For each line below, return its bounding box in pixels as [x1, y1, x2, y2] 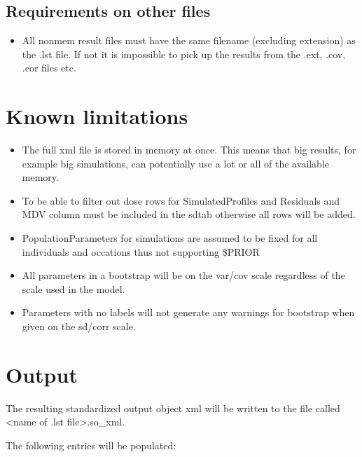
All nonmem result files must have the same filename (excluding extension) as [22, 33, 356, 48]
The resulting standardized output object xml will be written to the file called [6, 400, 340, 415]
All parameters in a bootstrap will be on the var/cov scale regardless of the [22, 268, 345, 282]
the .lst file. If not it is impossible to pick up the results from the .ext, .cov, [22, 46, 346, 61]
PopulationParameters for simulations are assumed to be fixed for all [22, 231, 318, 245]
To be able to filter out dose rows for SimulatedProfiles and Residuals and [22, 193, 340, 207]
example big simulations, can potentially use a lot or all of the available [22, 156, 329, 170]
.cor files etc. [22, 60, 76, 75]
